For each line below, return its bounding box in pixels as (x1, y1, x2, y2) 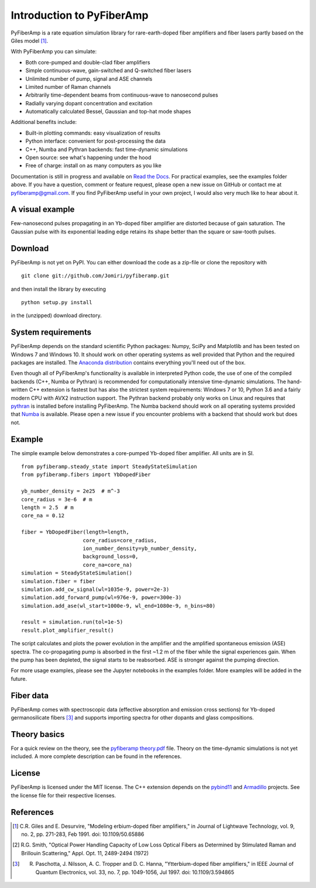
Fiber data (11, 690, 49, 700)
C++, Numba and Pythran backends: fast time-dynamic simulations (25, 146, 188, 153)
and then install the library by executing (11, 285, 107, 292)
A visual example (11, 205, 75, 215)
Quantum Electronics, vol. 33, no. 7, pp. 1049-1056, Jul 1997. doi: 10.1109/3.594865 (35, 869, 235, 876)
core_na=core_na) (83, 562, 133, 568)
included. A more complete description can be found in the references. (11, 753, 182, 760)
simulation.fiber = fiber (21, 578, 96, 584)
